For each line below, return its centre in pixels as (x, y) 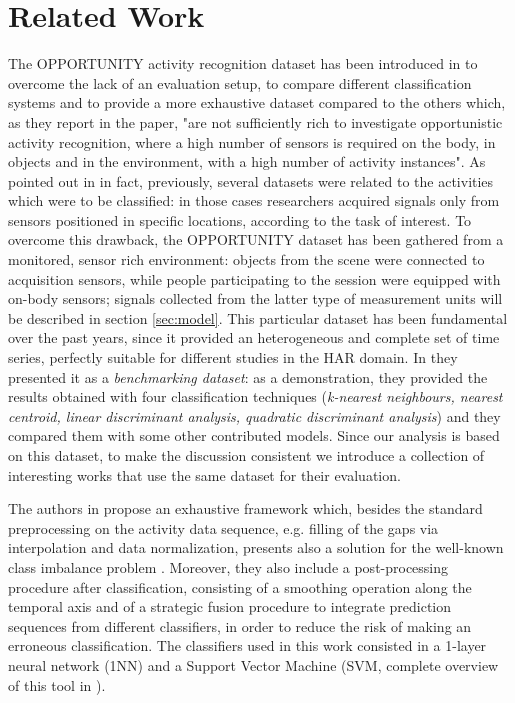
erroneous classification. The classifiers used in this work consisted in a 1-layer (247, 645)
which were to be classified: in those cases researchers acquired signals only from (254, 200)
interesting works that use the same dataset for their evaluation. (204, 474)
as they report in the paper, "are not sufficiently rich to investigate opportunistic (255, 121)
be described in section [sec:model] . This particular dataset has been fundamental (258, 317)
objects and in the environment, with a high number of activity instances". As (247, 161)
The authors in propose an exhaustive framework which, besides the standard (245, 508)
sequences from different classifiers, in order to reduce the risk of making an (240, 625)
